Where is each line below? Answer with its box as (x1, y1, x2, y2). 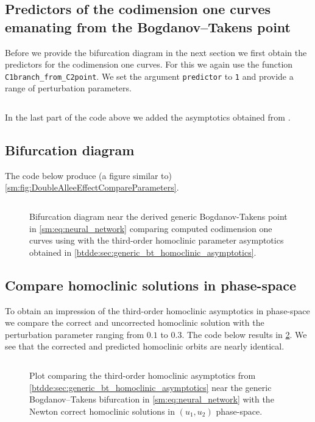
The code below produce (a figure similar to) (5, 169, 172, 181)
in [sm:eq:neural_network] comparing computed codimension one (29, 222, 272, 234)
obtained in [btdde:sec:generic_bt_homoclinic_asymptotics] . (29, 245, 257, 258)
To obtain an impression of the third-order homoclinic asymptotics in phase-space (5, 304, 310, 317)
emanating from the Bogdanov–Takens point (5, 17, 291, 36)
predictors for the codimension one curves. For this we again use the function (5, 58, 293, 71)
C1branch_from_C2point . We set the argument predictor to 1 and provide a (5, 69, 294, 82)
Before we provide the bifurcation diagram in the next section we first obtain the (5, 46, 307, 58)
